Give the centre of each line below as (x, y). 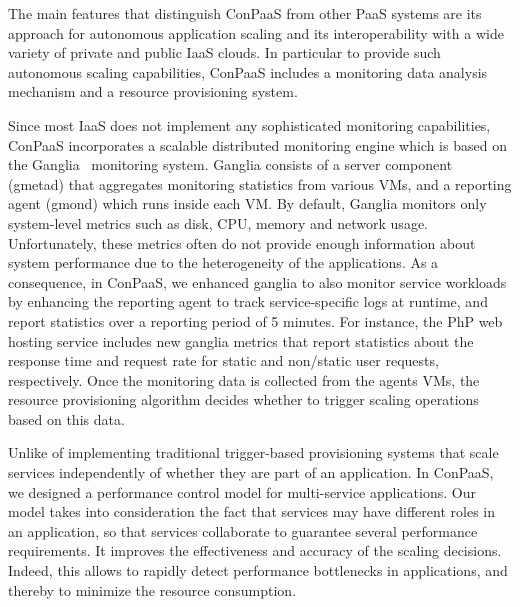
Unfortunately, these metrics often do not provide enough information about (242, 242)
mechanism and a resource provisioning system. (153, 91)
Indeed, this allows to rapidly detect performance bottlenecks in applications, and (258, 570)
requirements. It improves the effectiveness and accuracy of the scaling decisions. (255, 550)
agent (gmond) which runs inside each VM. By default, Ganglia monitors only (247, 203)
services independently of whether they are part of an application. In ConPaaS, (251, 472)
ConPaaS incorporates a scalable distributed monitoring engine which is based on (257, 144)
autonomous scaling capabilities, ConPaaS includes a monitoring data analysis (248, 71)
